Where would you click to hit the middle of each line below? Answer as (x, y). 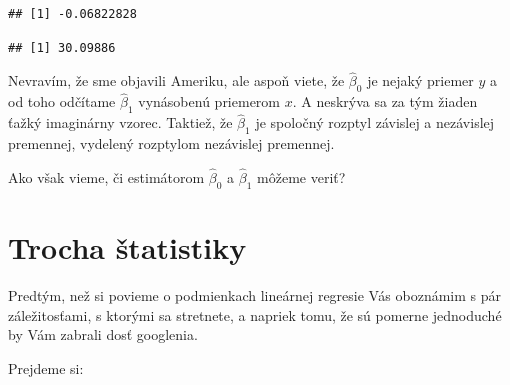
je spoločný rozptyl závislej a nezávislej (375, 122)
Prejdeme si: (46, 367)
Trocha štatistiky (127, 247)
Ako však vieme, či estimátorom (106, 177)
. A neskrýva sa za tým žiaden (385, 101)
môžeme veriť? (301, 177)
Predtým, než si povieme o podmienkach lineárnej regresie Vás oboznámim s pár (254, 294)
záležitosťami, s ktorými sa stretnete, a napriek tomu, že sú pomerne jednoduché (255, 314)
